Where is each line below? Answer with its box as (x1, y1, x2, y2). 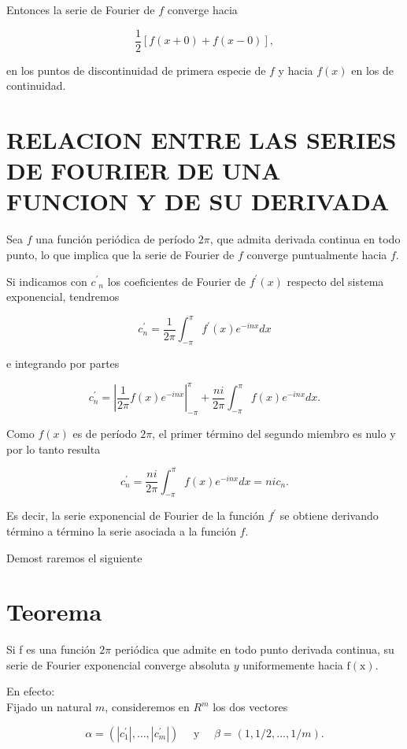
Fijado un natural (6, 699, 92, 715)
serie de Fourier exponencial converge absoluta (6, 656, 231, 673)
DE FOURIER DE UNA (6, 154, 281, 187)
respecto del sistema (287, 273, 384, 289)
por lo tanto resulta (6, 440, 101, 457)
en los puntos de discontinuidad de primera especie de (6, 61, 266, 78)
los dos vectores (213, 699, 288, 715)
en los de (351, 61, 394, 78)
